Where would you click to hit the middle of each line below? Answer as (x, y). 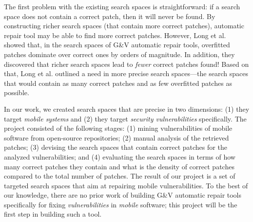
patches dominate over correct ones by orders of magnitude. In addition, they (119, 54)
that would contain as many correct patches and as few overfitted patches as (118, 83)
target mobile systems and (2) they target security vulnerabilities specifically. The (125, 118)
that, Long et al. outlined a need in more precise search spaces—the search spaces (126, 73)
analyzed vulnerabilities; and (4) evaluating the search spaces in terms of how (120, 156)
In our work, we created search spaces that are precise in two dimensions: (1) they (127, 109)
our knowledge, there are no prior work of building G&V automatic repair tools (123, 195)
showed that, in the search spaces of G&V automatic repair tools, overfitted (117, 45)
